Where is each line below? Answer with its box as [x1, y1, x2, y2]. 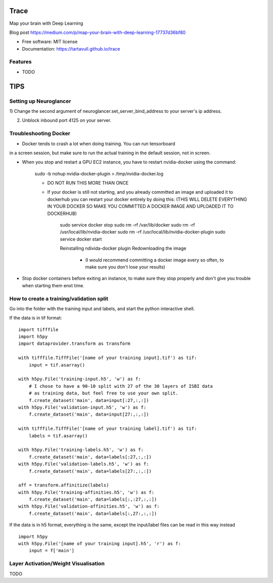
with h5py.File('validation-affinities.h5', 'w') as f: [18, 504, 160, 509]
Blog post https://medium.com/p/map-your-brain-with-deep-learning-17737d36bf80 [9, 29, 186, 35]
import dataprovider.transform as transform [18, 341, 131, 346]
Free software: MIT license [22, 38, 78, 45]
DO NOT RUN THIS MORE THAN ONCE [47, 180, 129, 186]
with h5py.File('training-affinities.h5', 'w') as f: [18, 489, 154, 495]
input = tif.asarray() [28, 362, 85, 368]
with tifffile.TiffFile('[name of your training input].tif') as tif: [18, 355, 197, 361]
